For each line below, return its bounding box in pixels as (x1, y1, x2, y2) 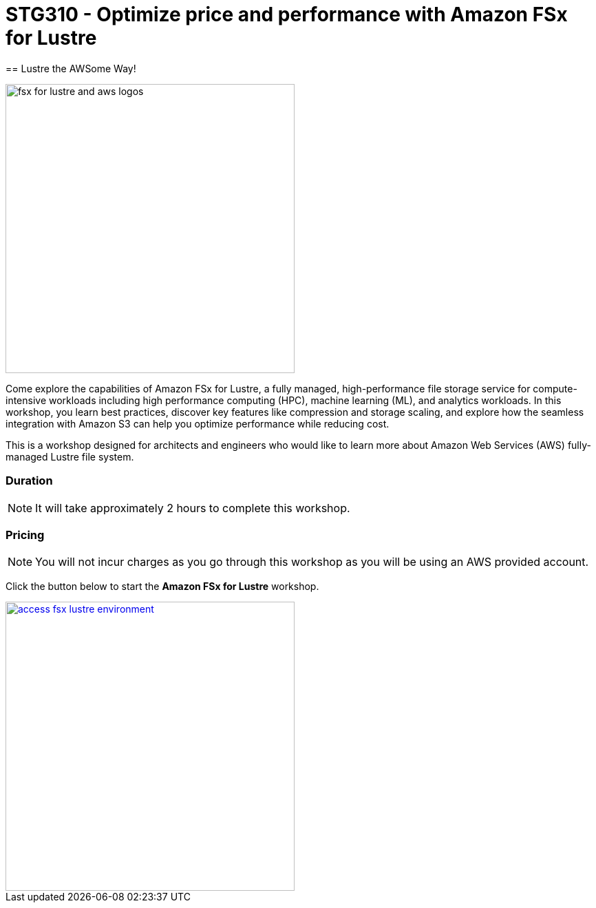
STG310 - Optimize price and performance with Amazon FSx (6, 3, 568, 26)
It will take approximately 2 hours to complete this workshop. (35, 500, 350, 515)
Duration (6, 474, 53, 488)
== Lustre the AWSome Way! (6, 62, 136, 74)
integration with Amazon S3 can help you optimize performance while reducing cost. (6, 417, 390, 430)
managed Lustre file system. (6, 450, 134, 463)
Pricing (6, 527, 45, 542)
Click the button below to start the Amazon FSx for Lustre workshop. (6, 580, 319, 593)
